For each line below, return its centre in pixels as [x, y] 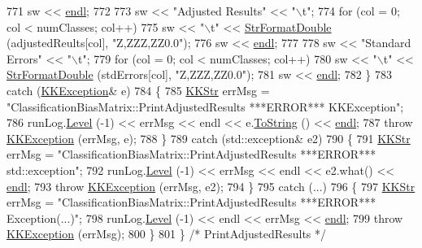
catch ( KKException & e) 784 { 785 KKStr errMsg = [138, 90]
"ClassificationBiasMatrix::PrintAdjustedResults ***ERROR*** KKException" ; [205, 106]
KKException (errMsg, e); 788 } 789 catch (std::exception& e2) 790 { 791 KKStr [209, 138]
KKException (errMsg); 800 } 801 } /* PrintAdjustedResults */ [167, 234]
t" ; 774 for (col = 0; [351, 11]
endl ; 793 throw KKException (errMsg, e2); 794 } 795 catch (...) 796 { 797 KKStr [211, 186]
